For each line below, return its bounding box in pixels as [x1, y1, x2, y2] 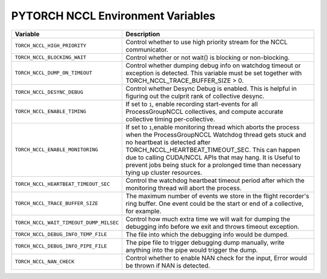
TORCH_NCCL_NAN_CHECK [15, 258, 75, 265]
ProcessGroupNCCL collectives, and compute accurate [125, 107, 284, 116]
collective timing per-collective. [125, 115, 216, 123]
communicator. [125, 45, 169, 54]
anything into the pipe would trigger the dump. [125, 246, 259, 254]
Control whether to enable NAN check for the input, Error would [125, 254, 308, 262]
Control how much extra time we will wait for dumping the [125, 215, 291, 223]
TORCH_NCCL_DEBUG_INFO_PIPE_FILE [15, 243, 107, 249]
